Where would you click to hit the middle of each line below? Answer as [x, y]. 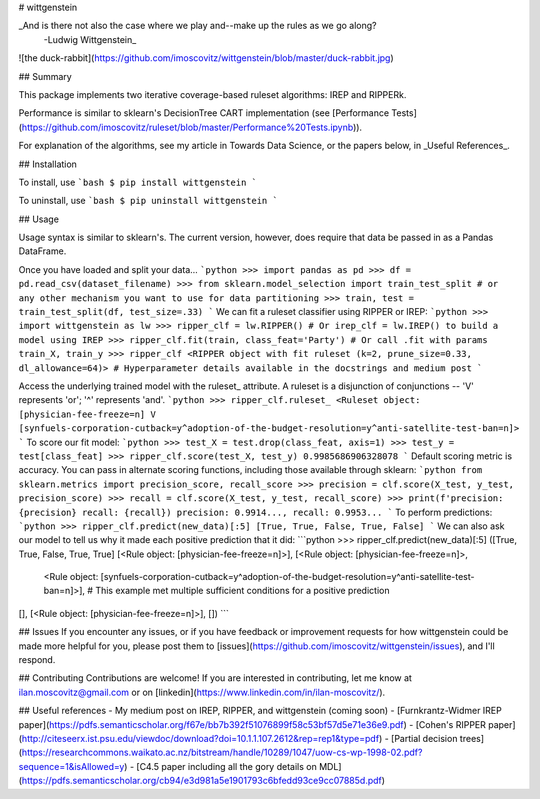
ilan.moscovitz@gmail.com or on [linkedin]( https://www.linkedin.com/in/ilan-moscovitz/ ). [202, 692]
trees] [472, 738]
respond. [37, 660]
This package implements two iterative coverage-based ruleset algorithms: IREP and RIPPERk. [212, 94]
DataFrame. [42, 251]
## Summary [45, 76]
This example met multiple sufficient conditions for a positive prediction [242, 591]
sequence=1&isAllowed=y [71, 766]
